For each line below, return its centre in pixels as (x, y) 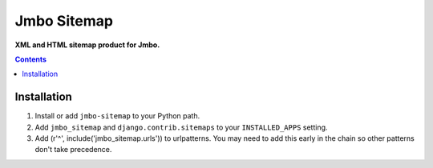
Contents (31, 59)
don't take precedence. (73, 150)
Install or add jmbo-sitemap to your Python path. (117, 116)
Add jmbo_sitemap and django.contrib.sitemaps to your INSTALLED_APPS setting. (181, 127)
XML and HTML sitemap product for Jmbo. (87, 45)
